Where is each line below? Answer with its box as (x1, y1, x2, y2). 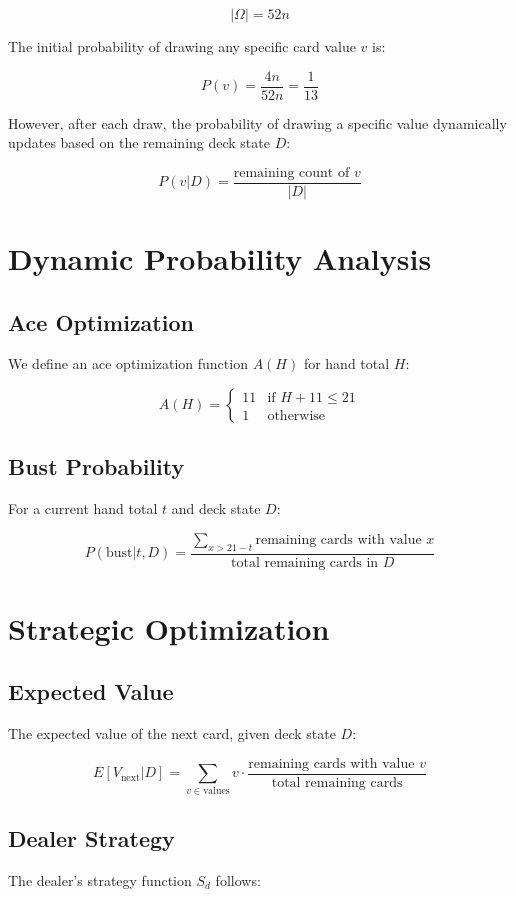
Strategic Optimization (8, 607, 330, 648)
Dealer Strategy (8, 823, 175, 854)
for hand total (303, 353, 390, 374)
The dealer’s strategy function (8, 869, 192, 890)
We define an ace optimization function (8, 353, 248, 374)
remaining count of (233, 165, 350, 180)
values (203, 785, 230, 796)
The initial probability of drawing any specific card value (8, 36, 356, 56)
